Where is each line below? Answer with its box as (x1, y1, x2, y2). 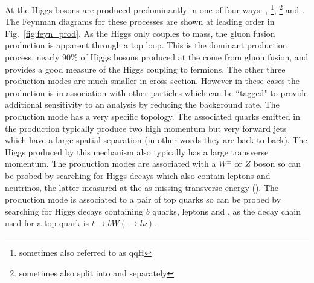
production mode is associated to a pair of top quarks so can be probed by (5, 193, 281, 206)
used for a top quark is (5, 216, 89, 229)
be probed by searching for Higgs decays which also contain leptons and (5, 169, 271, 181)
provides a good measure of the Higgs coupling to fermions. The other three (5, 62, 286, 75)
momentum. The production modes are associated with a (5, 157, 216, 170)
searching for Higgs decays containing (5, 204, 143, 217)
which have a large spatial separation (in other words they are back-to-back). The (5, 134, 307, 146)
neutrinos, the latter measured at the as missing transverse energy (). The (5, 181, 279, 194)
